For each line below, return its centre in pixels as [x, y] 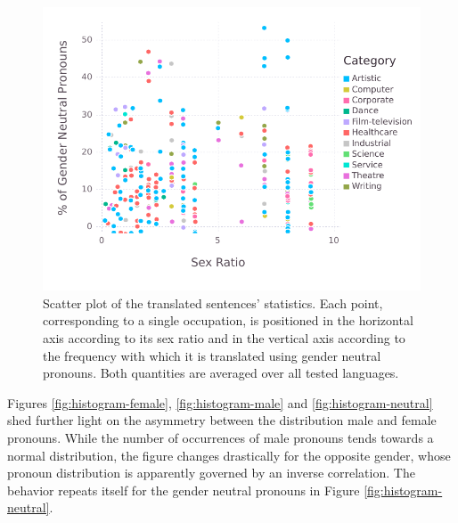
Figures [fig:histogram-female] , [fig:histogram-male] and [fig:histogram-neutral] [220, 402]
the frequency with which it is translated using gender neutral [212, 355]
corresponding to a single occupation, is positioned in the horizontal [228, 320]
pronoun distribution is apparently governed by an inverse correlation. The [211, 473]
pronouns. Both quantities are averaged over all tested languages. [221, 373]
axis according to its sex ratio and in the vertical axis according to [224, 338]
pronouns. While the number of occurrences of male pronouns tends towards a [221, 438]
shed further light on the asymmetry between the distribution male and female [222, 420]
